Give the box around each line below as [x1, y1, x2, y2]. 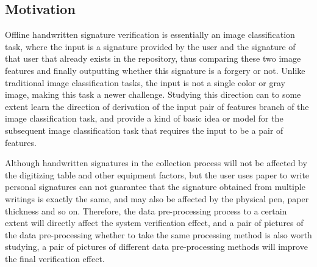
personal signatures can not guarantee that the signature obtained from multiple [5, 180, 305, 193]
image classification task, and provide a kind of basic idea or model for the [5, 112, 283, 125]
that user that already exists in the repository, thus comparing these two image [5, 52, 301, 65]
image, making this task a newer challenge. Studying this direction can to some [5, 88, 301, 101]
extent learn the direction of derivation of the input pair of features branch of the [5, 100, 309, 112]
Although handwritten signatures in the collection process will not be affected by [5, 156, 307, 169]
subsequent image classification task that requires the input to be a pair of [5, 123, 283, 136]
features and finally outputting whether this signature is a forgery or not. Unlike [5, 64, 305, 76]
